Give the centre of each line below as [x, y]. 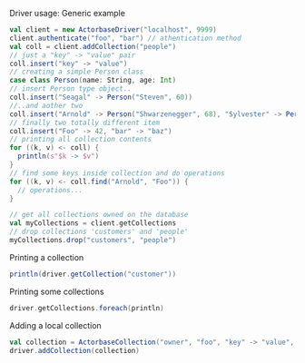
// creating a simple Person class [77, 72]
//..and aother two [46, 105]
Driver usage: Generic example [67, 13]
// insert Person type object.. [70, 89]
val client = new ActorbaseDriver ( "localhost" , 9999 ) [113, 30]
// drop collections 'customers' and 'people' [99, 232]
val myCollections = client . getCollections [93, 223]
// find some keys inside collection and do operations [117, 173]
